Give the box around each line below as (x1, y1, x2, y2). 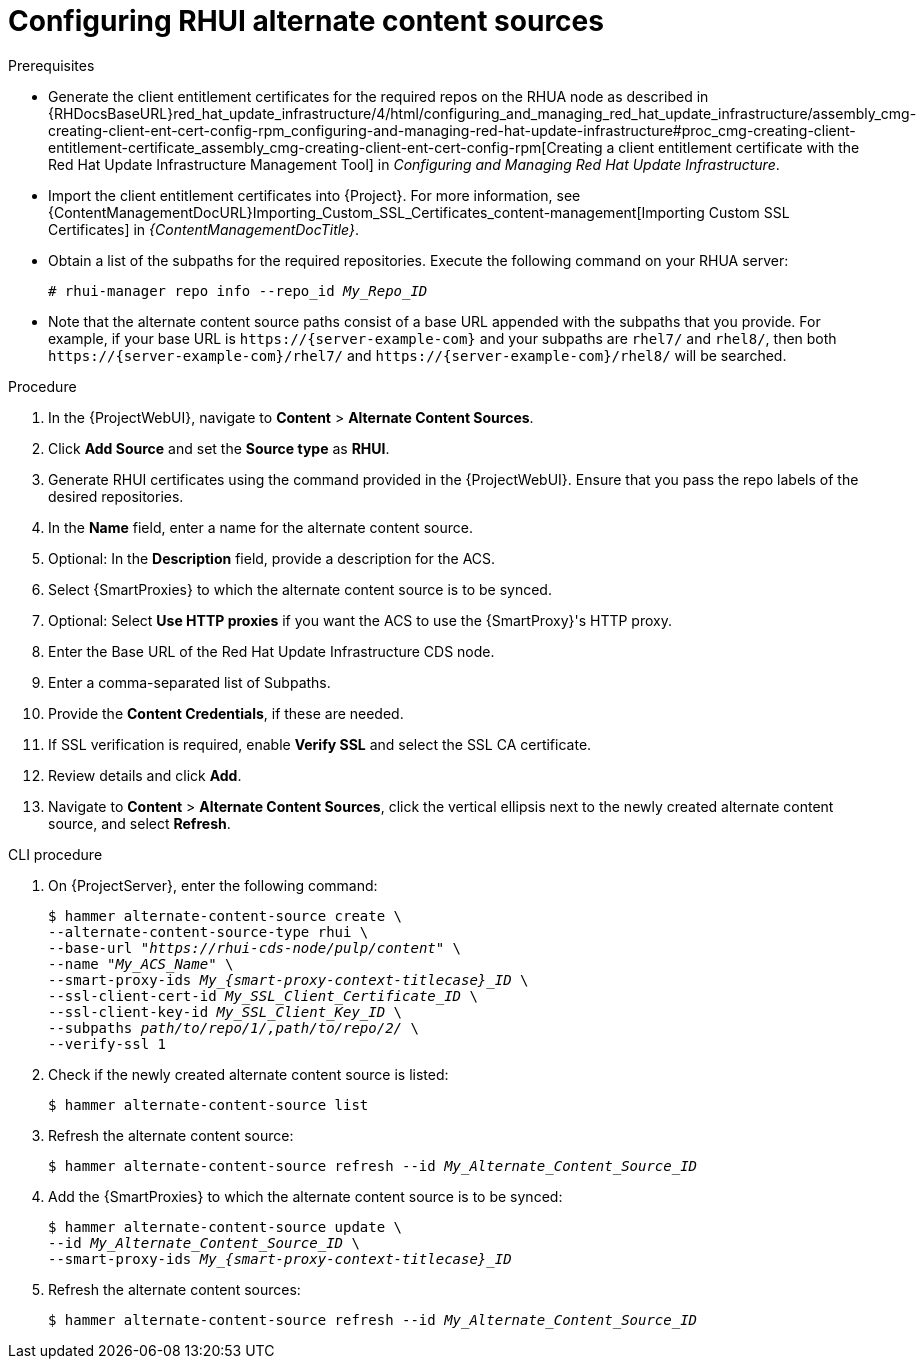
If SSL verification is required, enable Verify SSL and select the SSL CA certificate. (48, 735, 592, 753)
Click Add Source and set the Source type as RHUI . (48, 439, 390, 457)
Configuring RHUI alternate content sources (8, 4, 604, 38)
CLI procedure (8, 845, 103, 863)
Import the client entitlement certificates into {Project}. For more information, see (48, 186, 581, 204)
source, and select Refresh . (48, 814, 231, 832)
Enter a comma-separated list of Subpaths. (48, 673, 331, 691)
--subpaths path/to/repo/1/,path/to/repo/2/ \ (48, 1019, 419, 1036)
